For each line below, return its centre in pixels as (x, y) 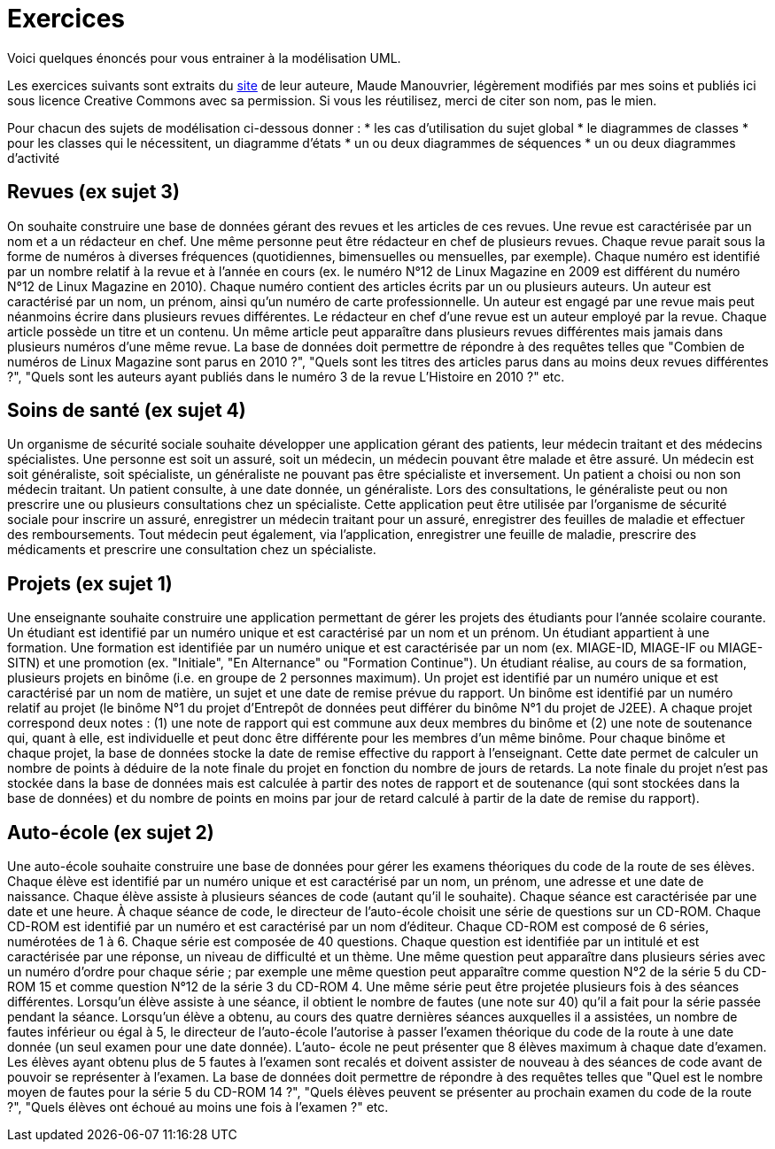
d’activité (34, 158)
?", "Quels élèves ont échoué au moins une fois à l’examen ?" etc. (198, 1107)
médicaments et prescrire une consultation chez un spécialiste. (192, 550)
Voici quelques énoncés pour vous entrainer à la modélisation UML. (204, 58)
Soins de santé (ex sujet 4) (127, 411)
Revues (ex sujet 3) (93, 192)
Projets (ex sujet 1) (90, 583)
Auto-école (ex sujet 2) (111, 832)
